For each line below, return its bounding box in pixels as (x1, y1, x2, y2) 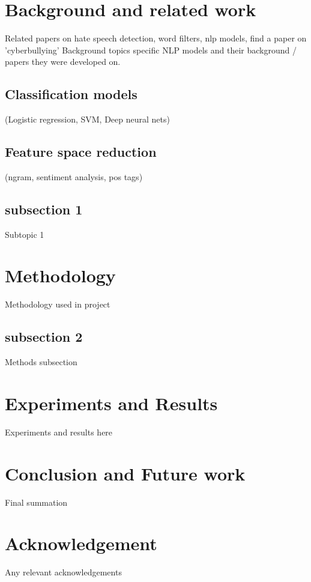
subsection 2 (5, 327, 83, 346)
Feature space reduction (5, 142, 157, 161)
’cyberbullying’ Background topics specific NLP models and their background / (5, 43, 297, 56)
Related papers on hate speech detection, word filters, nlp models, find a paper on (5, 32, 307, 44)
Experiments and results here (5, 425, 113, 438)
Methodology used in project (5, 298, 110, 311)
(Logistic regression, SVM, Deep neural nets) (5, 113, 170, 126)
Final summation (5, 496, 68, 508)
